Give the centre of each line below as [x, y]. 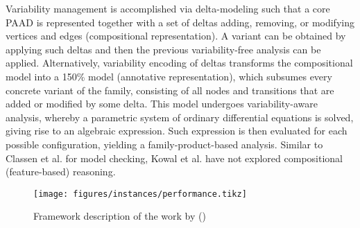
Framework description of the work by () [120, 216]
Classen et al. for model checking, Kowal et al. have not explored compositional [174, 158]
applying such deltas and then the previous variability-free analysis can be [163, 49]
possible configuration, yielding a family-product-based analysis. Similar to [164, 144]
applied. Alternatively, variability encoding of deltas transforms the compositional [179, 63]
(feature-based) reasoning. [61, 172]
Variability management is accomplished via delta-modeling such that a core [168, 8]
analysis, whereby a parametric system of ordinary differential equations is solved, [180, 117]
